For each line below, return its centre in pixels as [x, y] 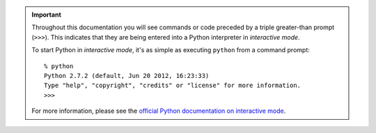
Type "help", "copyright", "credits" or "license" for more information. [173, 86]
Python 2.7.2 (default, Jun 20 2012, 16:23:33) [127, 76]
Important [47, 15]
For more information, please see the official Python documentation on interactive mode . [159, 111]
